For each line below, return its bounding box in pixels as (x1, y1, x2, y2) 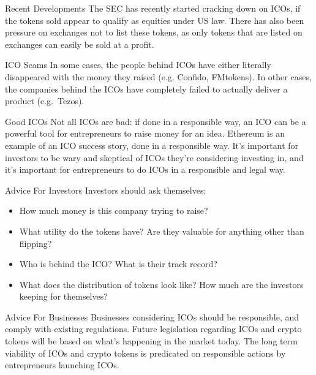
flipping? (19, 237, 52, 249)
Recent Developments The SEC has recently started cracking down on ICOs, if (5, 2, 301, 14)
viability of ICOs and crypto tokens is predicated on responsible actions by (5, 346, 286, 359)
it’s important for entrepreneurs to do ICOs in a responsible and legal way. (5, 163, 285, 176)
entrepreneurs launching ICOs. (5, 358, 119, 371)
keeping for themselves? (19, 290, 108, 303)
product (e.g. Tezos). (5, 94, 85, 107)
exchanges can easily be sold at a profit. (5, 37, 154, 50)
